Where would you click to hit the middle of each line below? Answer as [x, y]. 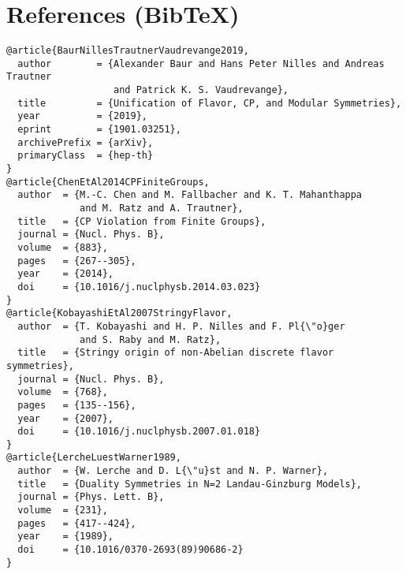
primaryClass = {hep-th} [86, 156]
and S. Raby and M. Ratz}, [151, 339]
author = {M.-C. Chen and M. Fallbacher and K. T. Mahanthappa [190, 195]
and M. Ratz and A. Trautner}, [162, 208]
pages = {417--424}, [77, 523]
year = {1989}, [66, 537]
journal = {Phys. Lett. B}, [91, 497]
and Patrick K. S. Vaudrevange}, [201, 90]
